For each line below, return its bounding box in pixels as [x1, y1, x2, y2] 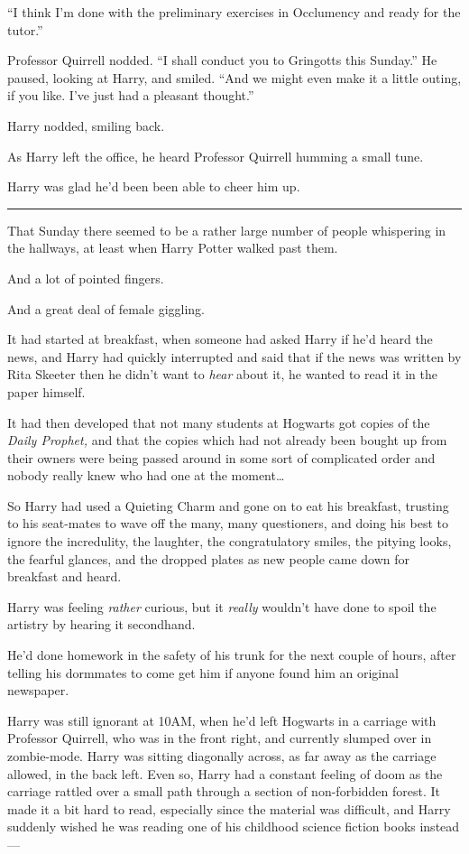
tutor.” [7, 20, 43, 39]
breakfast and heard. [7, 567, 122, 586]
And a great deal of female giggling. [7, 299, 205, 318]
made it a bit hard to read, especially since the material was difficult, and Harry [7, 799, 451, 818]
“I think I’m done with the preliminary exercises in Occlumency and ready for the [7, 3, 461, 21]
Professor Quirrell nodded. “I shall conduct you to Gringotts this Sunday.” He [7, 51, 437, 70]
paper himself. [7, 382, 86, 401]
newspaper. [7, 681, 69, 700]
